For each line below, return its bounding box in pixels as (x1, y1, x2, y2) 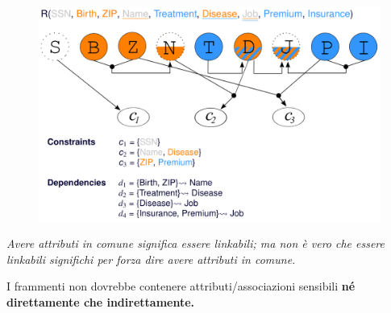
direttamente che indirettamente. (6, 294, 195, 311)
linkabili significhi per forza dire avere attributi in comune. (6, 250, 296, 267)
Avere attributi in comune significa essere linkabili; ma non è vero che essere (6, 235, 385, 252)
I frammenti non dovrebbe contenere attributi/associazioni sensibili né (6, 278, 356, 294)
